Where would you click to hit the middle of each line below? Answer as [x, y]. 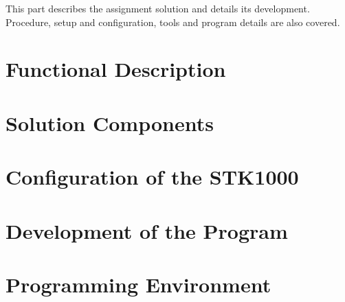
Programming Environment [138, 284]
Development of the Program [147, 230]
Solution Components [110, 123]
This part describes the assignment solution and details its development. [158, 8]
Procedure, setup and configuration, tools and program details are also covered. [173, 22]
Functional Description [116, 69]
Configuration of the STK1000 [152, 177]
